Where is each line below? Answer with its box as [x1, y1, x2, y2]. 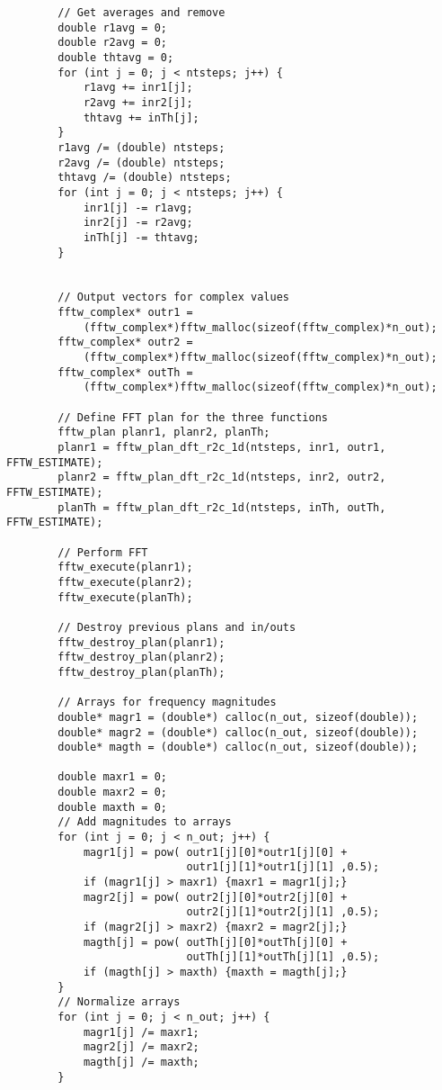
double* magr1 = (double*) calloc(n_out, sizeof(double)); [57, 710, 419, 724]
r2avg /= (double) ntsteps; [57, 156, 225, 169]
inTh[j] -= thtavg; [83, 230, 199, 244]
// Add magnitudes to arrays [57, 815, 232, 829]
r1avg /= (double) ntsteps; [57, 140, 225, 154]
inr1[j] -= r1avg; [83, 201, 193, 214]
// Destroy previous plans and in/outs [57, 620, 296, 634]
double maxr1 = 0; [57, 770, 167, 784]
